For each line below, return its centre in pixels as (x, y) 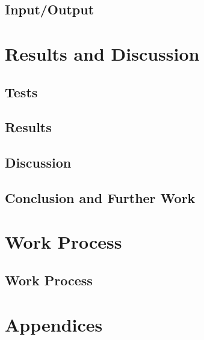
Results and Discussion (102, 53)
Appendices (54, 324)
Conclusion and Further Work (100, 197)
